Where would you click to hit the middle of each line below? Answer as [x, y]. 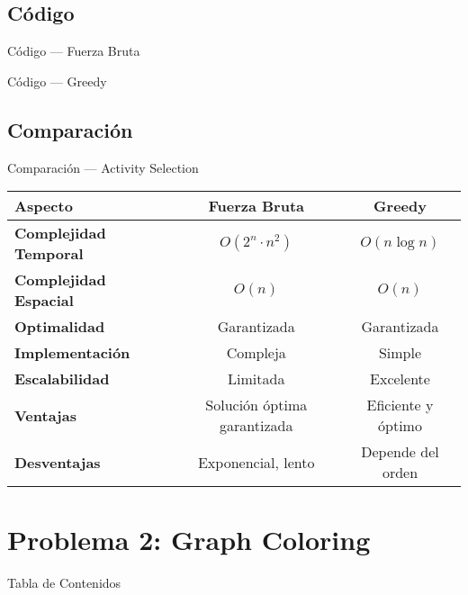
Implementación [72, 353]
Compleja [256, 353]
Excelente [400, 379]
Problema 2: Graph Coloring [189, 540]
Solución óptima [256, 405]
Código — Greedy [57, 81]
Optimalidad [60, 327]
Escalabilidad [62, 379]
